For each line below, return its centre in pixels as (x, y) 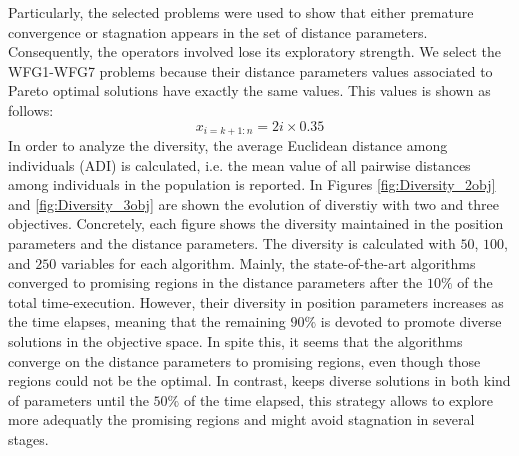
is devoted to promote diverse (411, 321)
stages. (28, 438)
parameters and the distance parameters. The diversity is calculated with (232, 242)
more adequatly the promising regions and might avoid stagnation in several (241, 419)
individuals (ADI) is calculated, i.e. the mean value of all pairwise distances (239, 164)
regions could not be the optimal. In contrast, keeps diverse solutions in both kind (259, 380)
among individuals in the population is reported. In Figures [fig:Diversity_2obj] (252, 184)
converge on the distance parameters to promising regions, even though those (244, 360)
